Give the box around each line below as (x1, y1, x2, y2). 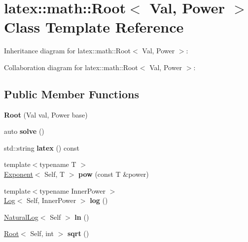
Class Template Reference (4, 17, 184, 37)
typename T (39, 159, 76, 169)
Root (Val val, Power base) (4, 109, 88, 120)
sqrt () (67, 228, 89, 239)
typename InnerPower (39, 185, 106, 196)
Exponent (4, 169, 33, 179)
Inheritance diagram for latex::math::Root (4, 45, 131, 56)
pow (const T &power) (78, 169, 149, 179)
